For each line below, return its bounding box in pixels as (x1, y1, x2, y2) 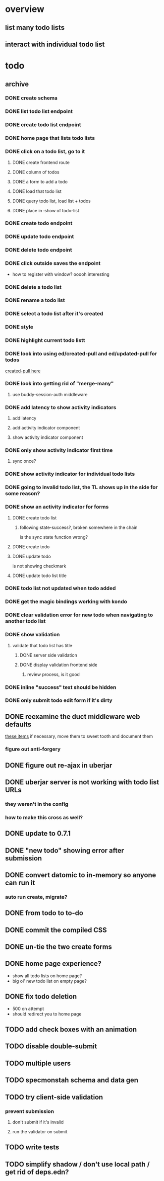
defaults (5, 720, 32, 729)
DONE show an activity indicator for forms (5, 504, 109, 510)
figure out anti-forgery (5, 746, 61, 753)
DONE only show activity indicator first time (5, 447, 113, 454)
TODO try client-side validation (5, 1093, 103, 1101)
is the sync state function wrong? (19, 534, 88, 540)
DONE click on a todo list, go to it (5, 148, 85, 155)
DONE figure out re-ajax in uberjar (5, 761, 112, 769)
